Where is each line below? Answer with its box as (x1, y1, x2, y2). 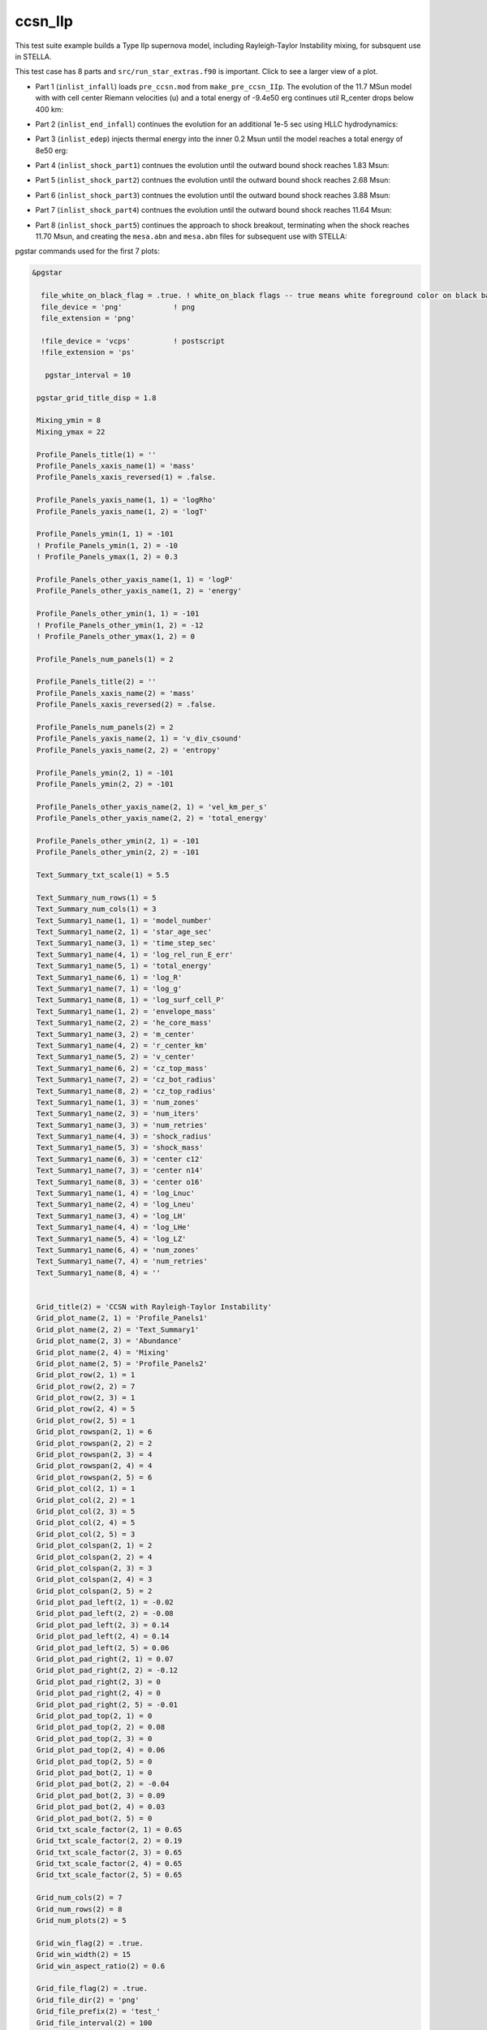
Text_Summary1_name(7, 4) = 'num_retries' (37, 1257, 209, 1266)
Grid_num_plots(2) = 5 (37, 1916, 127, 1925)
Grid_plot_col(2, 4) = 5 (37, 1518, 136, 1527)
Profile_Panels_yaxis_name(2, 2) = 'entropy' (37, 745, 221, 754)
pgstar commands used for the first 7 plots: (15, 246, 160, 256)
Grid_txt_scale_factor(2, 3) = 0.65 (37, 1847, 183, 1857)
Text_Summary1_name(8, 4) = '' (37, 1268, 162, 1277)
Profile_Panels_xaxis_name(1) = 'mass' (37, 461, 195, 471)
